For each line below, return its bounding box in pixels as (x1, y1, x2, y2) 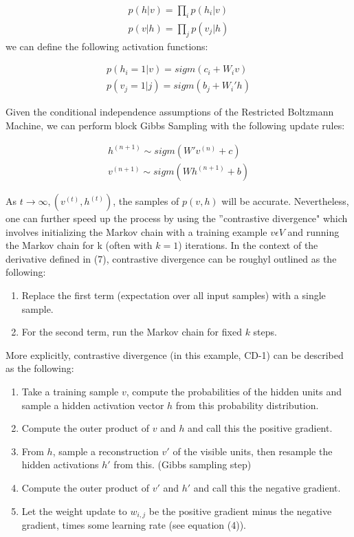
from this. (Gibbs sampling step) (113, 457, 252, 472)
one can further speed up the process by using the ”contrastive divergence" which (5, 211, 348, 225)
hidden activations (21, 457, 99, 472)
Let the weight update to (21, 503, 127, 518)
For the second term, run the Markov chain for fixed (21, 325, 242, 339)
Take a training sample (21, 384, 119, 398)
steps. (253, 325, 277, 339)
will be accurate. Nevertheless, (221, 194, 349, 208)
